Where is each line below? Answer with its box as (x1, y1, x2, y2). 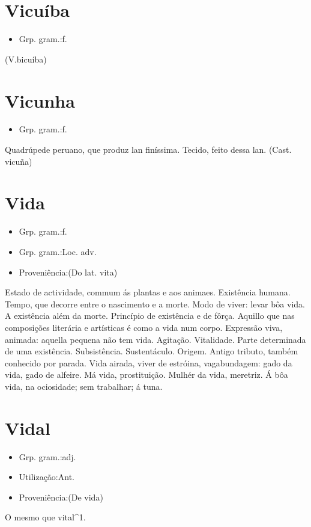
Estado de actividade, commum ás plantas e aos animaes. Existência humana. (5, 286, 291, 298)
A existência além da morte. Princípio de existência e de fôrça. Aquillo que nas (5, 309, 295, 322)
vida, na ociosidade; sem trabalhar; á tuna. (5, 380, 163, 392)
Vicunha (5, 88, 75, 112)
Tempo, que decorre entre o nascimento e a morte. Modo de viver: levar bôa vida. (5, 297, 305, 310)
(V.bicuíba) (5, 52, 47, 65)
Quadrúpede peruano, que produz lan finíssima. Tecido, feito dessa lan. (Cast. (5, 143, 292, 156)
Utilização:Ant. (19, 470, 74, 483)
